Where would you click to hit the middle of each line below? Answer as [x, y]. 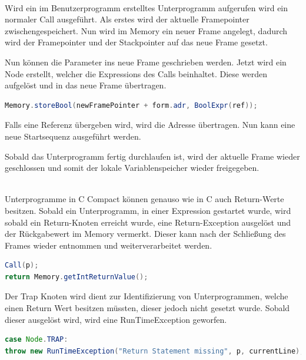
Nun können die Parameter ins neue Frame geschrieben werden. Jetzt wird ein [146, 62]
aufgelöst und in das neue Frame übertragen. [86, 85]
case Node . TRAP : [36, 340]
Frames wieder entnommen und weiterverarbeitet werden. [109, 245]
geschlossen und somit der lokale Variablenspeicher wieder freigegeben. [132, 168]
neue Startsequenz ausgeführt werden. [73, 136]
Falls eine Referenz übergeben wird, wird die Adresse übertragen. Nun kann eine [150, 125]
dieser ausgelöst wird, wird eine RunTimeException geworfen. [116, 319]
